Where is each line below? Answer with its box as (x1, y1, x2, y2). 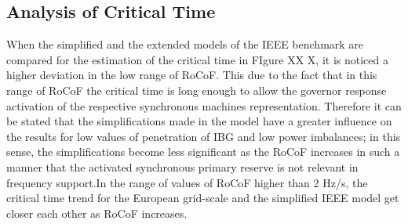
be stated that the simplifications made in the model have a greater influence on (6, 113, 392, 129)
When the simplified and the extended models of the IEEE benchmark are (6, 36, 364, 52)
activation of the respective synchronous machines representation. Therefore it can (6, 97, 402, 114)
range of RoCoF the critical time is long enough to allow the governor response (6, 81, 387, 98)
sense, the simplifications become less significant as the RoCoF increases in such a (6, 143, 400, 160)
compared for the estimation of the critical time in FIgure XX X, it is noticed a (6, 51, 388, 67)
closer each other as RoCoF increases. (6, 204, 188, 221)
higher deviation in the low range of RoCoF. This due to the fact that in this (6, 67, 377, 83)
